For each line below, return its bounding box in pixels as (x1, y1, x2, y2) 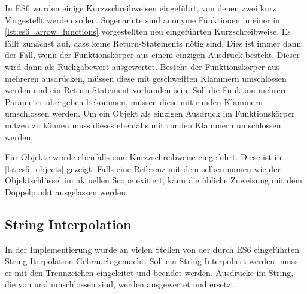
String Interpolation (5, 215, 132, 233)
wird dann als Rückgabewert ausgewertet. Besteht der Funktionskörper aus (5, 60, 280, 72)
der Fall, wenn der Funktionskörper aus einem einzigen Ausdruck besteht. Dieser (5, 48, 300, 61)
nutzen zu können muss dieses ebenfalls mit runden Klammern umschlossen (5, 118, 281, 131)
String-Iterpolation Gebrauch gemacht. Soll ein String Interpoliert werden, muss (5, 255, 298, 267)
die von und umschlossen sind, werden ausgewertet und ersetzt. (5, 278, 236, 290)
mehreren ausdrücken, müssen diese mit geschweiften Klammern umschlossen (5, 72, 287, 84)
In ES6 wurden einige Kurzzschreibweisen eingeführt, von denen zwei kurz (5, 2, 276, 14)
